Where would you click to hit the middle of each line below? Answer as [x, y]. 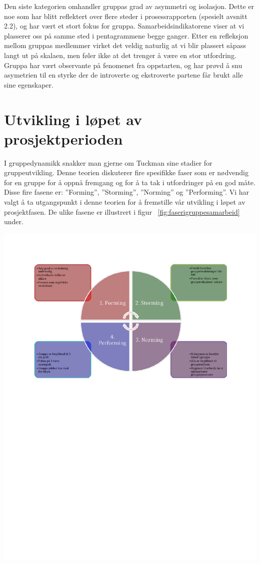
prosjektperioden [63, 138]
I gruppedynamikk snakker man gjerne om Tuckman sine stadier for [108, 162]
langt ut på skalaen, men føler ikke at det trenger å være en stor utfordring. [120, 55]
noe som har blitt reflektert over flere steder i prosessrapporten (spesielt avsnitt [126, 16]
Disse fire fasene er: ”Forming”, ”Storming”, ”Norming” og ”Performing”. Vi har [126, 192]
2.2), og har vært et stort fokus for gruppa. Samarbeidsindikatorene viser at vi [124, 26]
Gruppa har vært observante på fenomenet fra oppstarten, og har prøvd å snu [123, 65]
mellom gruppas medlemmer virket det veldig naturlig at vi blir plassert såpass [125, 45]
